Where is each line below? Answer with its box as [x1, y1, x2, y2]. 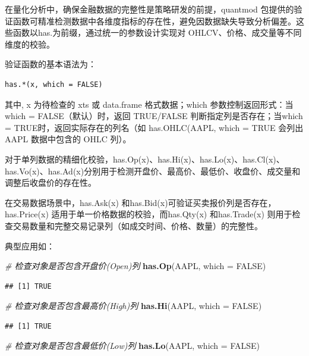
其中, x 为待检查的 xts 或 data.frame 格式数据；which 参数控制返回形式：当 [5, 98, 294, 110]
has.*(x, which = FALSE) [5, 80, 103, 89]
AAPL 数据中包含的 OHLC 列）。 [5, 133, 131, 145]
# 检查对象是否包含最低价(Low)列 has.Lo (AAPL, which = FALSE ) [5, 339, 260, 352]
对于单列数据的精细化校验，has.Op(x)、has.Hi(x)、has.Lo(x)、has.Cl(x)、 [5, 152, 285, 165]
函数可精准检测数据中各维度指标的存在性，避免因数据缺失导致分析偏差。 [12, 14, 296, 27]
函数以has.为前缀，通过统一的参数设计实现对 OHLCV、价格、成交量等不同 [12, 26, 302, 39]
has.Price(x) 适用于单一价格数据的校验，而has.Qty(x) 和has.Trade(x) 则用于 [5, 208, 292, 220]
